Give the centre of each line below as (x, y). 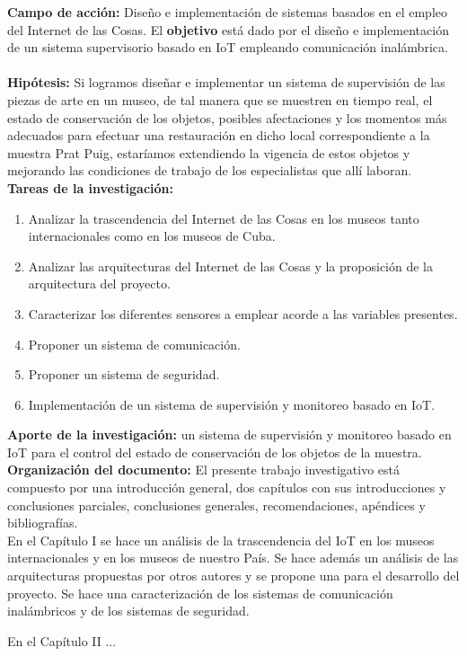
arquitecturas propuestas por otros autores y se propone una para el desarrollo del (233, 576)
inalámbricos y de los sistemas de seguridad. (128, 611)
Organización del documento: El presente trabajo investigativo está (204, 470)
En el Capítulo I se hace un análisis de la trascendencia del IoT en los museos (221, 540)
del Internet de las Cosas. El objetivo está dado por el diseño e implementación (228, 29)
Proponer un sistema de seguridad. (124, 374)
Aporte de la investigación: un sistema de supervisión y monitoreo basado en (229, 434)
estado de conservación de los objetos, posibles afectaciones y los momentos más (227, 117)
